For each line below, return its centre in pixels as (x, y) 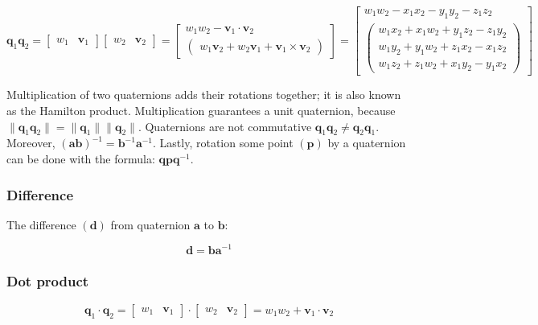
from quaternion (150, 224)
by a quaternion (367, 143)
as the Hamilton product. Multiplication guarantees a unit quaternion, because (201, 111)
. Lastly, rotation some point (223, 143)
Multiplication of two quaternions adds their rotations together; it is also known (204, 95)
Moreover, (31, 143)
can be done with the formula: (81, 159)
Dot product (48, 281)
